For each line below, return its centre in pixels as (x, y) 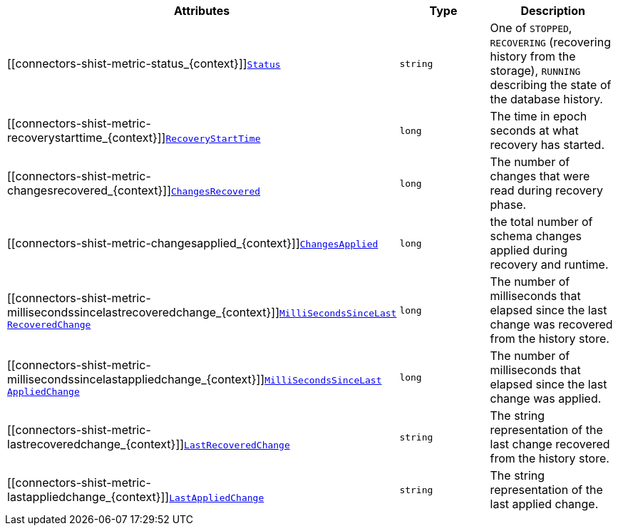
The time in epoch (539, 116)
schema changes (536, 236)
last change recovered (550, 444)
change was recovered (551, 324)
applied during (529, 250)
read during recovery (546, 190)
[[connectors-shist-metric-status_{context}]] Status (144, 63)
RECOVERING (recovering (550, 42)
